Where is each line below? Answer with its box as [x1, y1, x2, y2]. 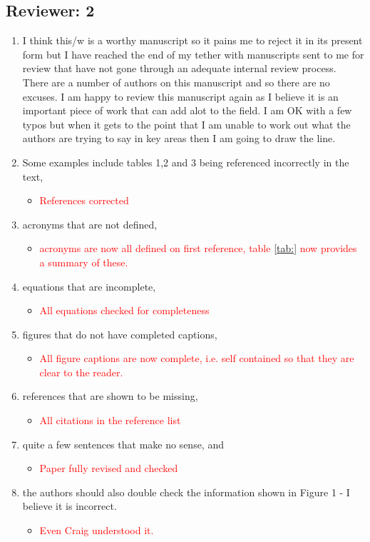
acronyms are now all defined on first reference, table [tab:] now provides [39, 241, 357, 256]
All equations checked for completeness [39, 303, 210, 318]
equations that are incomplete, [22, 278, 156, 293]
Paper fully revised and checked [39, 461, 178, 476]
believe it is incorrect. [22, 498, 117, 513]
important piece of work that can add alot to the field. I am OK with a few [22, 103, 352, 118]
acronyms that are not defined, [22, 216, 158, 231]
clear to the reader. [39, 364, 123, 379]
